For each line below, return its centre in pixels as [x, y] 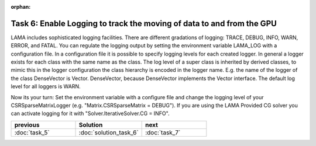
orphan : [21, 7]
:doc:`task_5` [32, 133]
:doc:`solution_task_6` [109, 133]
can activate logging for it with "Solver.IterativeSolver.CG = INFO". [90, 113]
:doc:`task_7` [163, 133]
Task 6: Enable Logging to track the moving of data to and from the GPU [144, 23]
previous [27, 124]
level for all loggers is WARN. [46, 86]
